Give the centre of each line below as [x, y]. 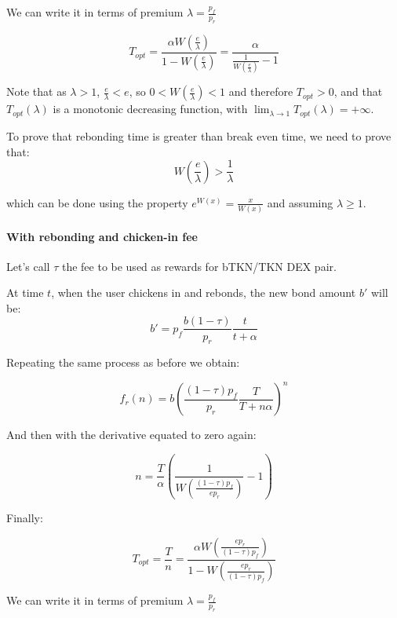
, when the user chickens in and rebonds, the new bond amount [204, 293]
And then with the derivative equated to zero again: [131, 435]
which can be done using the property [97, 202]
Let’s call [28, 266]
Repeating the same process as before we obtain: [123, 362]
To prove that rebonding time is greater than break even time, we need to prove [199, 135]
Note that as [36, 91]
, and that [358, 91]
